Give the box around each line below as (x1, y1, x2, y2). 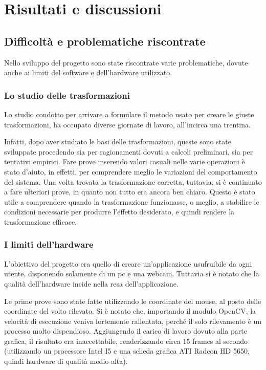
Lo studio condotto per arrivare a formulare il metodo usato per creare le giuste (4, 108, 254, 119)
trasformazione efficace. (4, 216, 77, 227)
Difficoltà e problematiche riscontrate (4, 33, 206, 49)
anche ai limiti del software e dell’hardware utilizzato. (4, 67, 172, 78)
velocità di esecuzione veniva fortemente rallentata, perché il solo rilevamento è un (4, 315, 262, 326)
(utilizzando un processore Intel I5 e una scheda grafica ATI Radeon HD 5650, (4, 345, 250, 356)
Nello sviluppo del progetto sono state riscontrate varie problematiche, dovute (4, 57, 248, 68)
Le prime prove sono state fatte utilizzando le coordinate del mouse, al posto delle (4, 295, 261, 306)
